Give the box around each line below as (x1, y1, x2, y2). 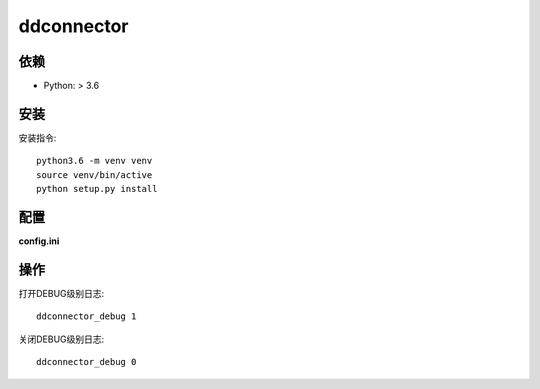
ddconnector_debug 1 (36, 311, 137, 322)
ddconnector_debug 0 (36, 356, 137, 368)
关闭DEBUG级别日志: (18, 333, 105, 345)
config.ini (18, 235, 60, 247)
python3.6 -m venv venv (36, 155, 153, 167)
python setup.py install (36, 183, 158, 195)
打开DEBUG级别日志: (18, 287, 105, 299)
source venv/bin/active (36, 169, 153, 180)
